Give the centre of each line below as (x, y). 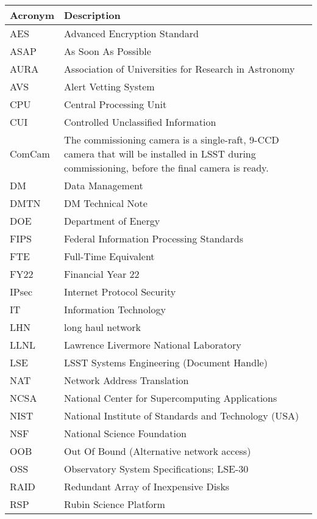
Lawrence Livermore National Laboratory (153, 345)
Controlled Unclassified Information (140, 122)
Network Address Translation (126, 380)
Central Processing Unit (116, 104)
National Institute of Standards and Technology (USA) (182, 416)
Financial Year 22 (102, 274)
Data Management (104, 185)
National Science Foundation (125, 433)
